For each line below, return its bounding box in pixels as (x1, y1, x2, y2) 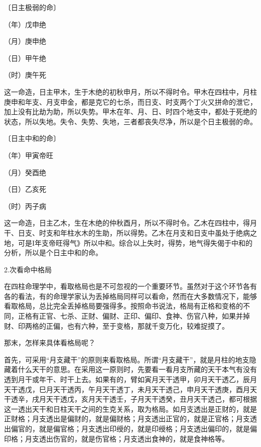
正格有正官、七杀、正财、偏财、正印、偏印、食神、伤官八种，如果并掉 (18, 311, 250, 321)
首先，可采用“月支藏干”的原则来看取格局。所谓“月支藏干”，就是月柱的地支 (4, 354, 249, 364)
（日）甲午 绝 (4, 52, 46, 63)
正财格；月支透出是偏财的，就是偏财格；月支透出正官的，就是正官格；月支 (4, 413, 250, 424)
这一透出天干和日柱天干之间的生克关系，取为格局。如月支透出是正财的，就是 (4, 403, 257, 414)
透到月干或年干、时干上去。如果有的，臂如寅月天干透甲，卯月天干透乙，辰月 (4, 374, 257, 385)
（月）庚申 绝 (4, 36, 46, 46)
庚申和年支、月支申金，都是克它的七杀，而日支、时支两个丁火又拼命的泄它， (4, 96, 257, 107)
